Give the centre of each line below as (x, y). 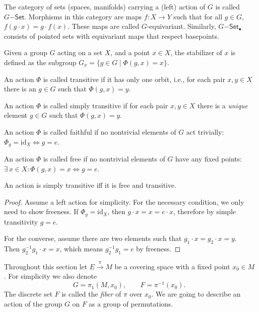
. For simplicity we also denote (50, 276)
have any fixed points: (209, 158)
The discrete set (28, 294)
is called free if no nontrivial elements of (104, 158)
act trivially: (205, 131)
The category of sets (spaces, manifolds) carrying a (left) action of (105, 6)
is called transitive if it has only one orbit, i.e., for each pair (134, 79)
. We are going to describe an (196, 294)
